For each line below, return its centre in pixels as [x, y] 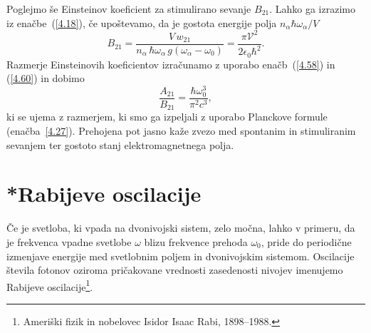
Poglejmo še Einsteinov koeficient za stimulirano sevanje [129, 9]
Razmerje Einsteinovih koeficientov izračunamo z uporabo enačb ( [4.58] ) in [171, 64]
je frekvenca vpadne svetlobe [69, 241]
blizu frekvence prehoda [196, 241]
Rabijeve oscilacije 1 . [50, 285]
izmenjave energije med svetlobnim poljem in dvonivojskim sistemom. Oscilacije [181, 256]
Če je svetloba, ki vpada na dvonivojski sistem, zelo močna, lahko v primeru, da [181, 228]
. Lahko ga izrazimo [312, 9]
